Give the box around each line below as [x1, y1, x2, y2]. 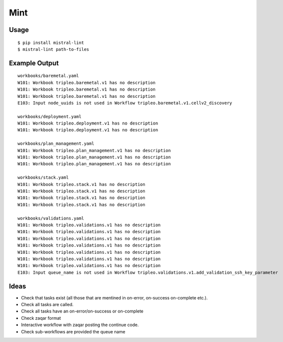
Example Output [9, 59, 59, 67]
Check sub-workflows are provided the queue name [21, 328, 126, 334]
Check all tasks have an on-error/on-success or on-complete [21, 308, 144, 314]
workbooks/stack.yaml [17, 175, 69, 180]
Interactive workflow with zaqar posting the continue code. [21, 322, 139, 328]
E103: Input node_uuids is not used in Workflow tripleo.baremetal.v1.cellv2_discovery [17, 100, 233, 106]
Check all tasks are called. [21, 301, 74, 307]
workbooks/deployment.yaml [17, 114, 82, 119]
